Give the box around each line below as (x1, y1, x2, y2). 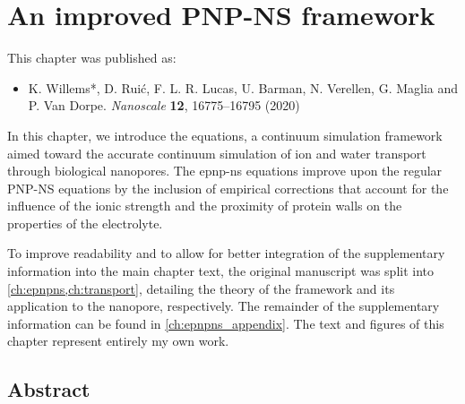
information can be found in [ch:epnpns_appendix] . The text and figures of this (7, 314, 444, 332)
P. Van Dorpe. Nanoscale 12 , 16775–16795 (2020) (28, 96, 300, 115)
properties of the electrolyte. (7, 213, 163, 232)
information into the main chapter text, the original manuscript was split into (7, 262, 435, 280)
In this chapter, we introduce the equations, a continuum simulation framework (7, 125, 443, 144)
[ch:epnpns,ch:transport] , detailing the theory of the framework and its (7, 279, 395, 297)
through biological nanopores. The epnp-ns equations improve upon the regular (7, 161, 443, 180)
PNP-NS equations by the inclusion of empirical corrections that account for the (7, 178, 449, 197)
